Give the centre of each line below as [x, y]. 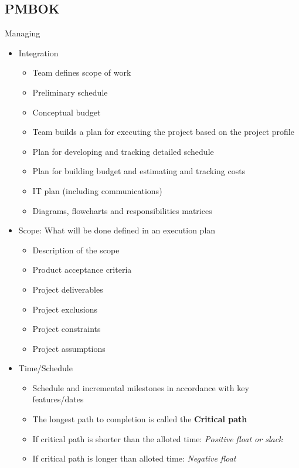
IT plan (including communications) [97, 190]
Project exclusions [65, 309]
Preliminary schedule [70, 92]
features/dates [58, 399]
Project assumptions [69, 348]
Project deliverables [68, 289]
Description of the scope [76, 250]
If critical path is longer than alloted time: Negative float [134, 458]
